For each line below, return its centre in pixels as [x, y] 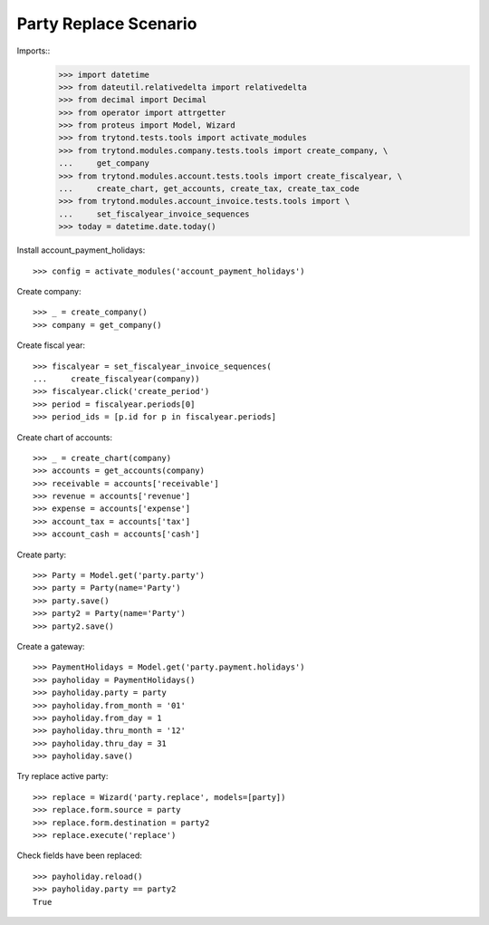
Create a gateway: [51, 646]
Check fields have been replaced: [79, 855]
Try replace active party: [62, 776]
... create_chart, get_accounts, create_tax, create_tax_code [209, 189]
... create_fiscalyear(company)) [117, 379]
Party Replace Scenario [107, 24]
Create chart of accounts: [65, 437]
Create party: [42, 554]
